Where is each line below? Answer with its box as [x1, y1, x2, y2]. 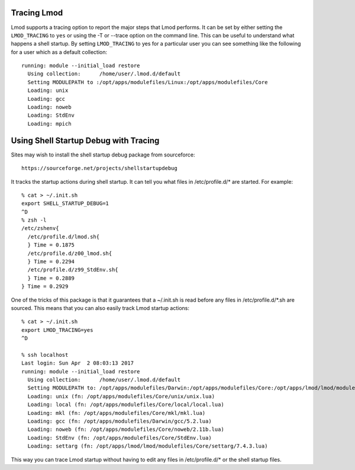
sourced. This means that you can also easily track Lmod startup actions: [11, 304, 189, 311]
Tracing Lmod [11, 8, 63, 18]
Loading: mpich [27, 120, 72, 127]
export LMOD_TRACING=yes [21, 327, 93, 333]
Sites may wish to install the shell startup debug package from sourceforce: [11, 151, 195, 158]
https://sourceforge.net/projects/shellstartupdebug [21, 165, 177, 172]
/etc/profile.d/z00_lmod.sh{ [27, 250, 112, 257]
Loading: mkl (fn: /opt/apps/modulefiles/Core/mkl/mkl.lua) [27, 410, 206, 416]
